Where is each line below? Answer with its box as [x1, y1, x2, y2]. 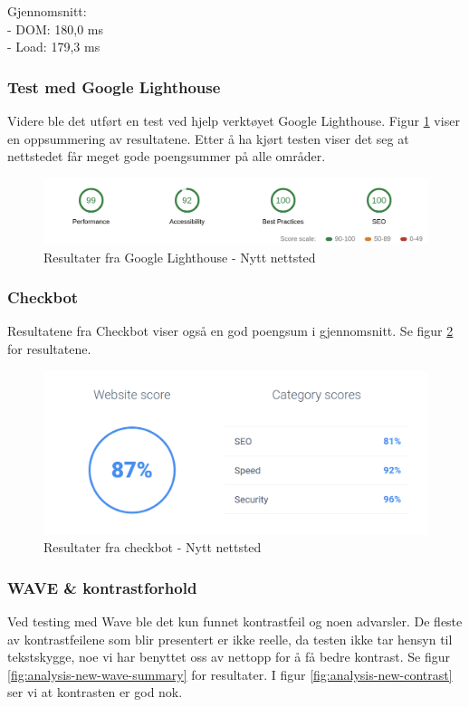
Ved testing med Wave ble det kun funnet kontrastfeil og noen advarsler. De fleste [7, 612, 463, 630]
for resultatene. [7, 339, 91, 358]
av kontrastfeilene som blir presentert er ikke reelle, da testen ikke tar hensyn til [7, 629, 453, 648]
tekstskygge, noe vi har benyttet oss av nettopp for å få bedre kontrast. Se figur [7, 647, 451, 666]
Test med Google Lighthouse [7, 75, 221, 98]
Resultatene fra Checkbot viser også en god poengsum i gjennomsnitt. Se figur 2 [7, 321, 454, 340]
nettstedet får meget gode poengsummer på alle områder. [7, 147, 326, 166]
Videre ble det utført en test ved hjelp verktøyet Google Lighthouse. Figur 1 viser [7, 111, 460, 129]
